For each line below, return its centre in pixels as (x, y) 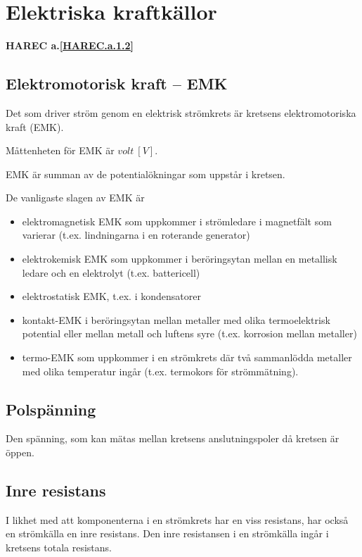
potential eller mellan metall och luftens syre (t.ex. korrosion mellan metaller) (189, 333)
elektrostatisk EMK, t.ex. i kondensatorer (111, 296)
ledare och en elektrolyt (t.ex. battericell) (111, 272)
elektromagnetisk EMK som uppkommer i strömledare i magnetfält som (177, 221)
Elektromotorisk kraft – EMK (117, 83)
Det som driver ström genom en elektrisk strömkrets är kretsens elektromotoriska (181, 112)
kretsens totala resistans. (59, 547)
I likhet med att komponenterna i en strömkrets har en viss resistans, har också (177, 519)
